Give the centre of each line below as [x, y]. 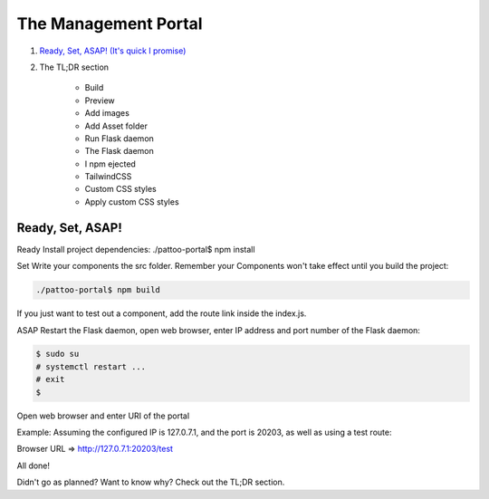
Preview [100, 101]
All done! [33, 465]
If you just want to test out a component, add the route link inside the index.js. [162, 313]
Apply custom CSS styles [132, 202]
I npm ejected [110, 164]
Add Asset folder [116, 126]
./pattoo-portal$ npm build [98, 290]
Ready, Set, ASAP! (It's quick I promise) [113, 51]
